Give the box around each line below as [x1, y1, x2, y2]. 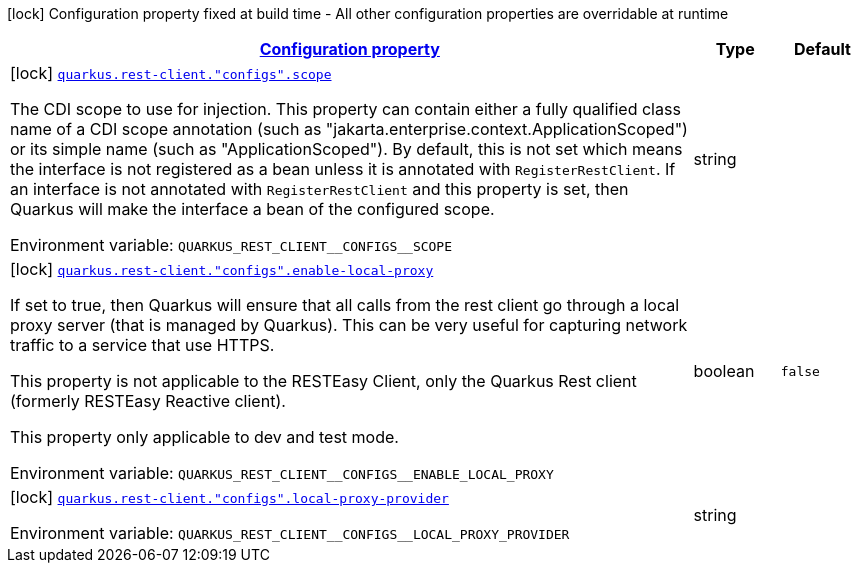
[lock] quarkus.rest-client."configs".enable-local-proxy [10, 259, 434, 279]
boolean [693, 361, 755, 381]
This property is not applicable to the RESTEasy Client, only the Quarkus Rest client [10, 371, 637, 391]
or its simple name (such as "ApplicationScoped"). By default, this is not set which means [10, 139, 683, 159]
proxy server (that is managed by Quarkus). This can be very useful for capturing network [10, 315, 688, 335]
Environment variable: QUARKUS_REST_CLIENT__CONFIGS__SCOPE [10, 235, 453, 255]
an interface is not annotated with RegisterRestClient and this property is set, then [10, 179, 629, 199]
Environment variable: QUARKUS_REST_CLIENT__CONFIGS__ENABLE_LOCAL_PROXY [10, 463, 554, 483]
